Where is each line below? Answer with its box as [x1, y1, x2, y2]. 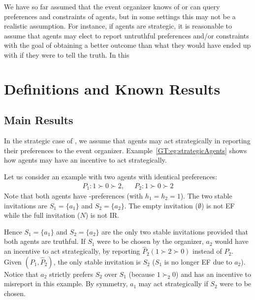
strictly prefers [49, 268, 93, 279]
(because [128, 268, 155, 279]
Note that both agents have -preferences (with [4, 191, 143, 200]
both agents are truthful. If [4, 236, 86, 246]
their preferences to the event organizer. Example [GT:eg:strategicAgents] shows [4, 145, 247, 155]
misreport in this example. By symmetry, [4, 278, 128, 289]
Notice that [4, 268, 38, 279]
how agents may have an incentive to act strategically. [4, 155, 167, 165]
